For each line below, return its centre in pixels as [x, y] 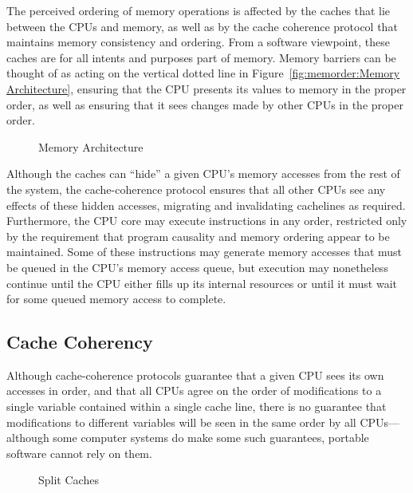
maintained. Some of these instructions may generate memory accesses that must [205, 252]
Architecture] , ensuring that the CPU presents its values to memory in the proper [206, 88]
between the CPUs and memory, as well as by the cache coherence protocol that [202, 26]
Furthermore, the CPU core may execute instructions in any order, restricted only [207, 221]
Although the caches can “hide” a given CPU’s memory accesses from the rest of [203, 174]
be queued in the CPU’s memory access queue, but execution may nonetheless [197, 267]
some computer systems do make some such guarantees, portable [211, 438]
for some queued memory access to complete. [116, 299]
